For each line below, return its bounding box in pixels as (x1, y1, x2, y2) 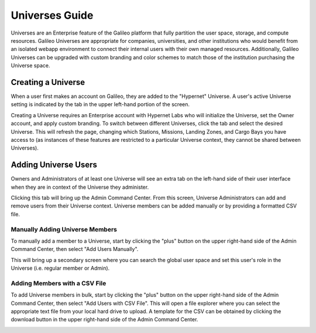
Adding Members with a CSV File (11, 279, 107, 287)
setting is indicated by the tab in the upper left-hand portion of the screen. (11, 101, 190, 108)
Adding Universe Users (11, 160, 98, 170)
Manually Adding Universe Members (11, 225, 117, 233)
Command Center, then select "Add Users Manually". (11, 246, 139, 253)
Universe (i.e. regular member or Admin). (11, 264, 110, 272)
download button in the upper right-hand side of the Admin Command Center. (11, 316, 198, 323)
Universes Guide (11, 9, 94, 22)
